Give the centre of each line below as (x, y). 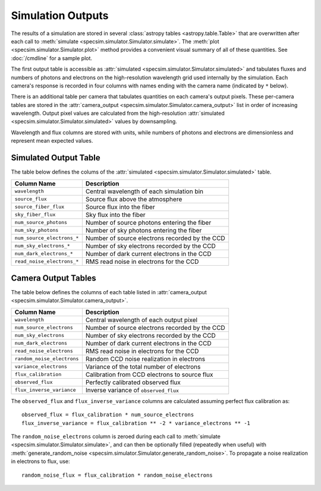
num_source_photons (41, 223)
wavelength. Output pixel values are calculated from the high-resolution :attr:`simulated (118, 114)
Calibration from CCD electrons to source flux (149, 374)
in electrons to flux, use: (41, 461)
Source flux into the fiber (120, 207)
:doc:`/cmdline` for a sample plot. (51, 58)
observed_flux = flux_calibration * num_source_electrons (108, 415)
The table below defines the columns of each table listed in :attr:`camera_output (109, 292)
